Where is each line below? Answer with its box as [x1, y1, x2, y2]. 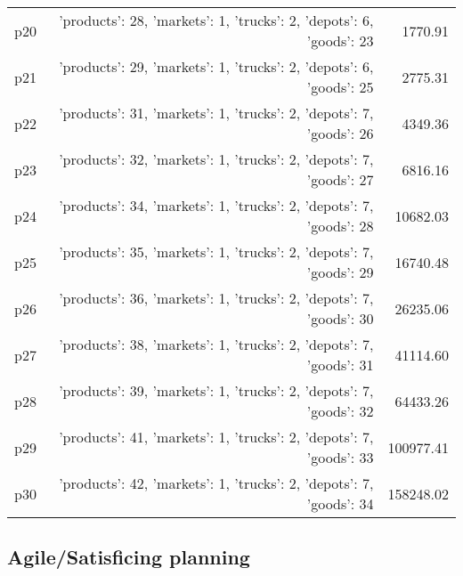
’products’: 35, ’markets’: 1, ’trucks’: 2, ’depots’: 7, [59, 241, 374, 262]
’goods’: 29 [306, 262, 374, 282]
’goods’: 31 [306, 354, 374, 375]
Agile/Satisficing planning [7, 543, 250, 571]
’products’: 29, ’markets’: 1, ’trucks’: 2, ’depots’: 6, [59, 56, 374, 77]
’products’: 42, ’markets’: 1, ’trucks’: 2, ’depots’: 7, [59, 473, 374, 493]
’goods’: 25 [306, 77, 374, 97]
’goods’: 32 [306, 401, 374, 421]
